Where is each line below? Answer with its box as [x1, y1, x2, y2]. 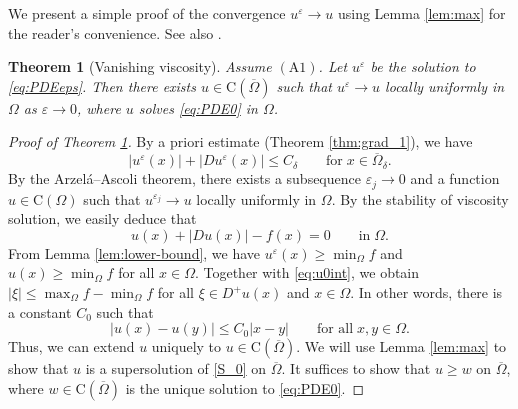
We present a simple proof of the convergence [8, 3, 286, 23]
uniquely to [151, 336, 222, 357]
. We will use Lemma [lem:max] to [296, 336, 507, 357]
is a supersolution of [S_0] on [85, 358, 267, 379]
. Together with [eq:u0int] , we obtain [194, 262, 420, 283]
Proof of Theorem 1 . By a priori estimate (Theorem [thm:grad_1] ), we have [8, 131, 473, 152]
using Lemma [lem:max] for [337, 3, 506, 23]
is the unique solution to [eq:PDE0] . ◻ [125, 377, 365, 398]
